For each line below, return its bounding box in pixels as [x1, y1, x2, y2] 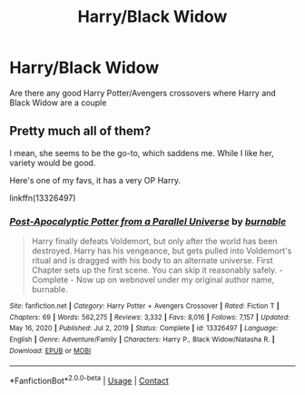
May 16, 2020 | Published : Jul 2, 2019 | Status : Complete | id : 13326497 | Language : [9, 324, 279, 333]
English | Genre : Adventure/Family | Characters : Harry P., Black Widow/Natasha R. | [9, 335, 275, 344]
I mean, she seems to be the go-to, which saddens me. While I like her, [9, 147, 274, 158]
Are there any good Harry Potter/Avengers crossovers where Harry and [9, 87, 277, 98]
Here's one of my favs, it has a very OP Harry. [9, 174, 182, 185]
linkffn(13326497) [9, 193, 76, 203]
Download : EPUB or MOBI [9, 346, 92, 355]
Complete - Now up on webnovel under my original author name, [31, 274, 275, 285]
